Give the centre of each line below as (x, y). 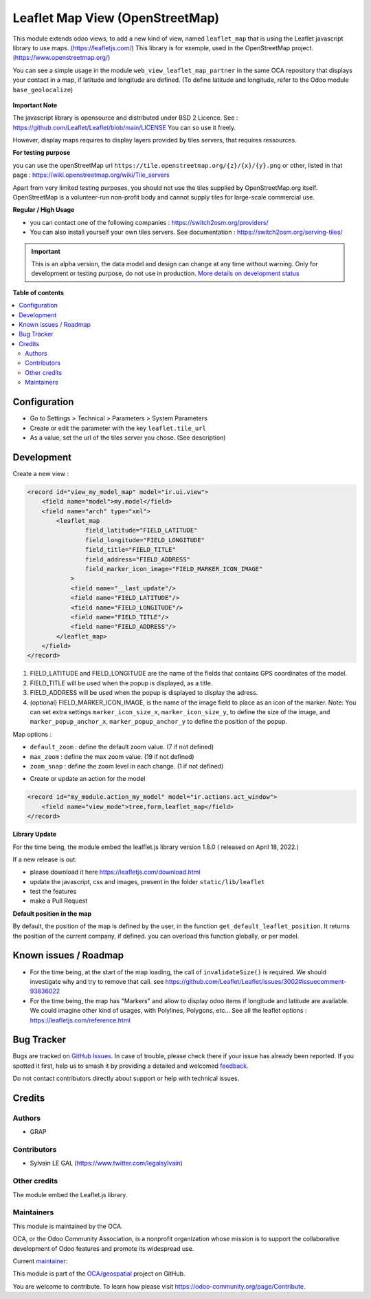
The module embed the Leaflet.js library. (70, 1194)
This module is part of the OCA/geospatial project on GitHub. (99, 1274)
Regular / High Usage (44, 210)
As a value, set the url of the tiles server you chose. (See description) (128, 438)
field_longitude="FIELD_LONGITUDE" (145, 540)
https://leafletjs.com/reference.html (80, 1020)
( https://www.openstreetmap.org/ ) (61, 58)
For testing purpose (42, 153)
